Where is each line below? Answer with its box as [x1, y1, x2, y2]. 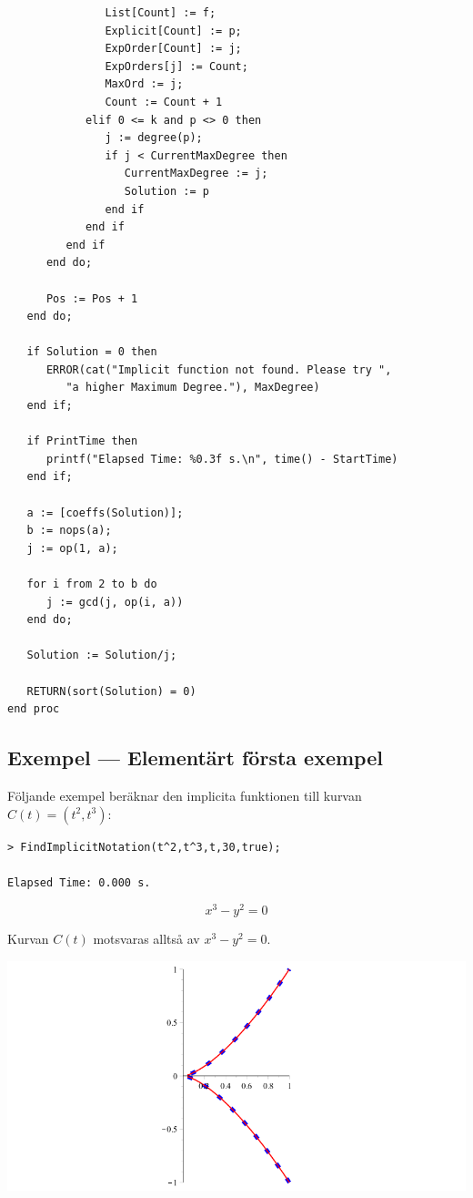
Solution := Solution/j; [26, 649, 177, 662]
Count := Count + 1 [105, 95, 223, 108]
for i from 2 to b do [26, 578, 157, 590]
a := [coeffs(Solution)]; [26, 506, 184, 519]
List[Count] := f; [105, 6, 216, 19]
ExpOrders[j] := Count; [105, 59, 248, 73]
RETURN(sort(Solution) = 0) [26, 684, 196, 698]
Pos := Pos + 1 [45, 292, 138, 305]
